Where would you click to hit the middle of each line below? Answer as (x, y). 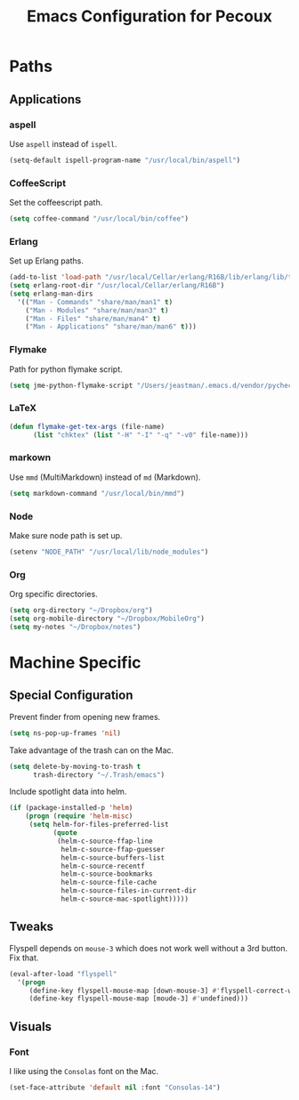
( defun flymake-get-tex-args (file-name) (87, 426)
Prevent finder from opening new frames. (85, 716)
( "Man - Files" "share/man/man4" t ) (93, 319)
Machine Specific (75, 663)
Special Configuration (71, 696)
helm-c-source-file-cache (109, 883)
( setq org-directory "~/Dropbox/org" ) (81, 611)
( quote (65, 833)
